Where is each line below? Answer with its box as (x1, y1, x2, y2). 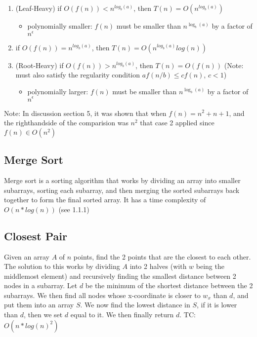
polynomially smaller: (27, 21, 92, 31)
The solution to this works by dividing (4, 261, 120, 271)
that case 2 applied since (140, 117, 214, 128)
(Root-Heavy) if (15, 60, 64, 70)
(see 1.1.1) (58, 204, 89, 214)
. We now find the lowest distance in (80, 300, 190, 310)
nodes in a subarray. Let (4, 280, 78, 291)
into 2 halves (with (129, 261, 187, 271)
